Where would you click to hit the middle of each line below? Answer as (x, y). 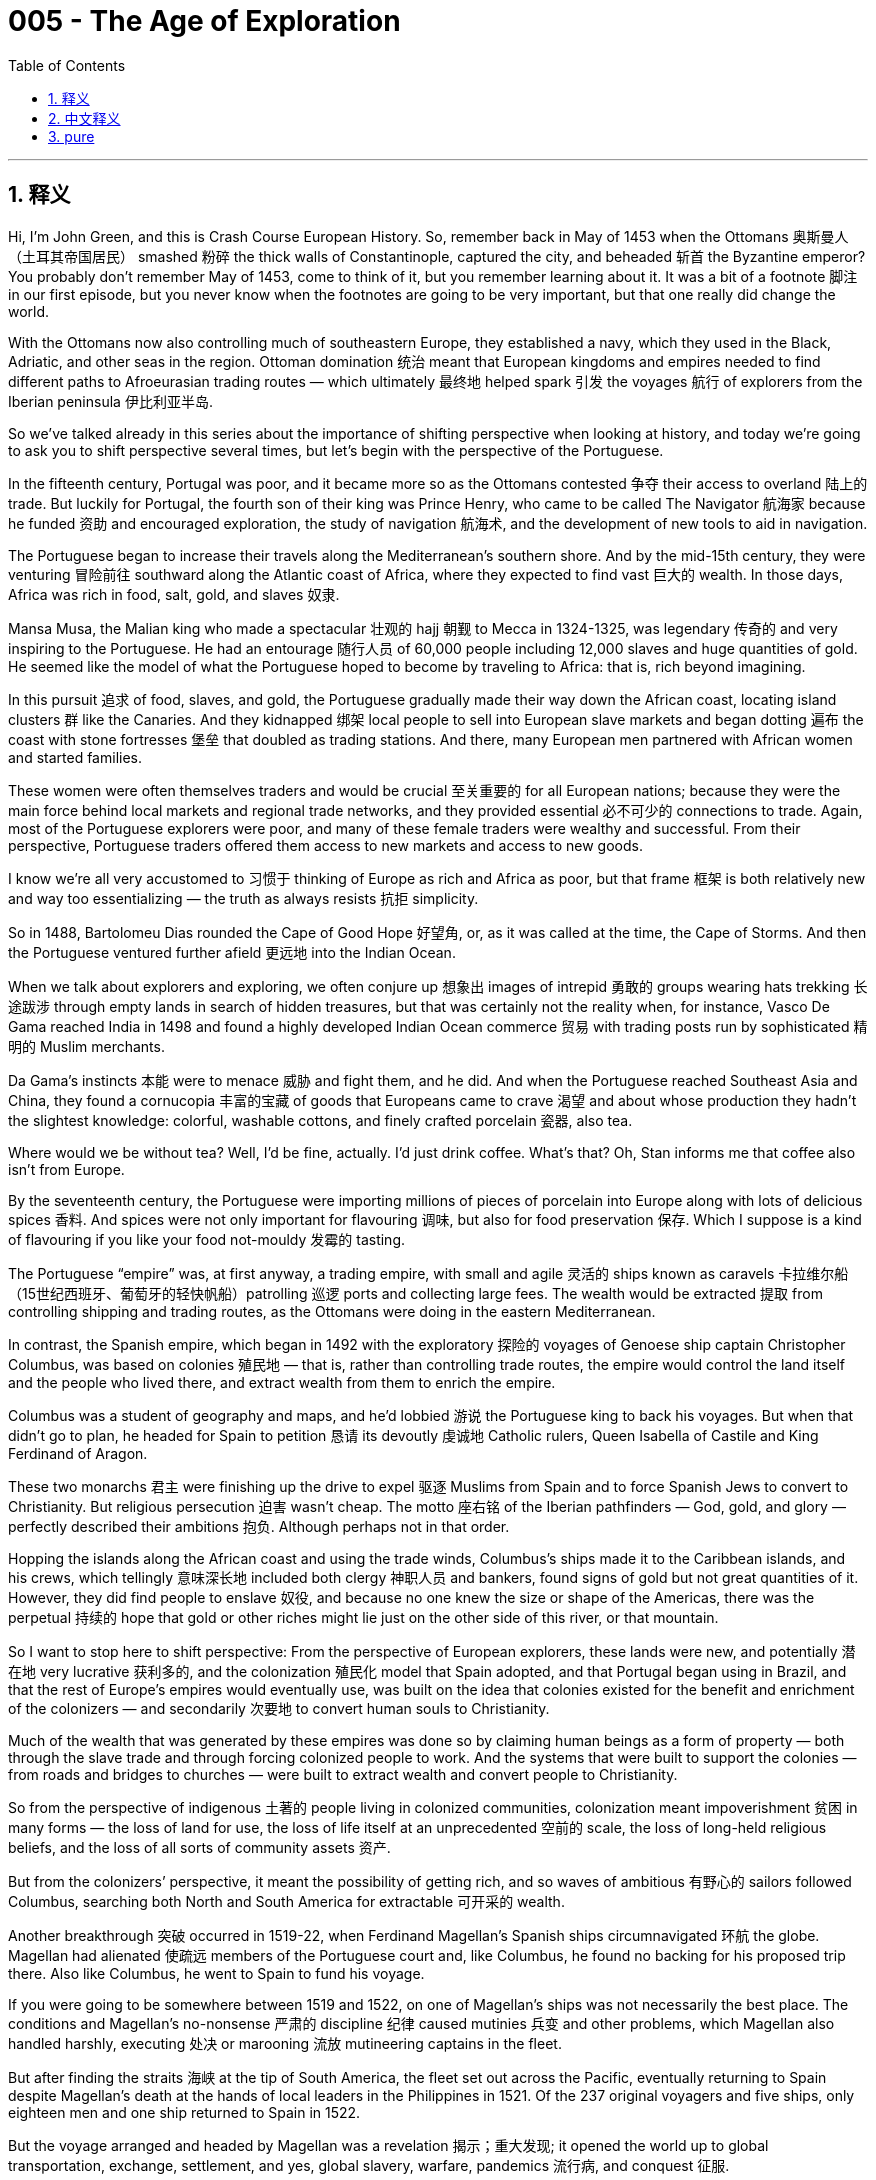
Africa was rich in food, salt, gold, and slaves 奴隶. (174, 594)
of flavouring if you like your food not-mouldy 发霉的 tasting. (206, 1239)
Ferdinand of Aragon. (78, 1453)
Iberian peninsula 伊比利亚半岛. (110, 401)
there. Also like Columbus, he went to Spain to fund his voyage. (216, 1973)
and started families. (75, 757)
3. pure (71, 136)
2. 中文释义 (84, 118)
